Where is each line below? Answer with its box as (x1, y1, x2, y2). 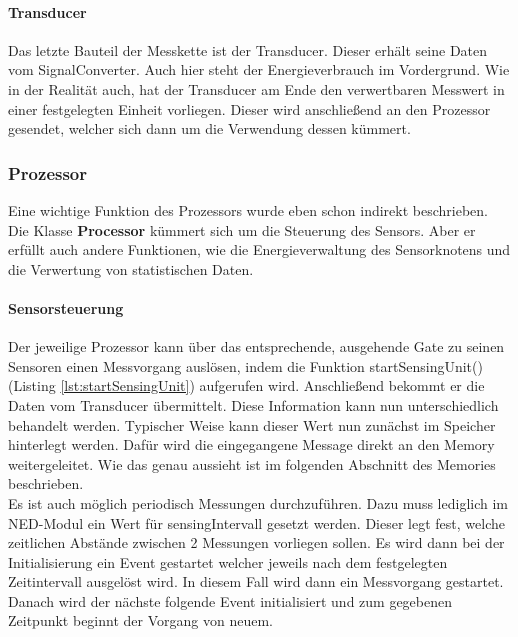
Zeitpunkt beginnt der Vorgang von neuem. (8, 610, 273, 631)
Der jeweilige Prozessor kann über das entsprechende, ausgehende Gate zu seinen (8, 336, 505, 357)
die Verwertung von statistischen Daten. (8, 258, 254, 279)
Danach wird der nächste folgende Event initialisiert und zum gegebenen (8, 590, 453, 611)
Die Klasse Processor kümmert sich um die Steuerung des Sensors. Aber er (8, 219, 476, 240)
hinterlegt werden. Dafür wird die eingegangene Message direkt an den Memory (8, 434, 495, 455)
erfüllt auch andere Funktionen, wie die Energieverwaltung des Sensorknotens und (8, 239, 511, 260)
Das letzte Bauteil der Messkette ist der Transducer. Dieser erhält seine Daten (8, 39, 488, 60)
